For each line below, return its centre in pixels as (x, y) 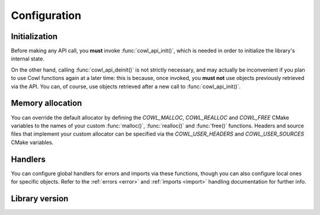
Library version (40, 198)
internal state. (28, 59)
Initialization (34, 36)
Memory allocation (47, 103)
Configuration (46, 15)
